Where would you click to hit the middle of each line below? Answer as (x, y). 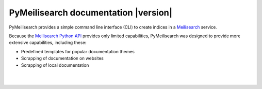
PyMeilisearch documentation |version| (91, 13)
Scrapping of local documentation (55, 65)
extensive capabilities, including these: (48, 43)
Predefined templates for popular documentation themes (78, 51)
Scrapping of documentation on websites (62, 59)
